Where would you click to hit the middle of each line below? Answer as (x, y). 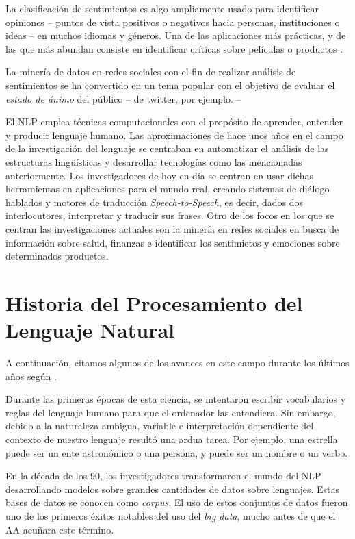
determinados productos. (57, 256)
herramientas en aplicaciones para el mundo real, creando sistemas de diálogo (168, 189)
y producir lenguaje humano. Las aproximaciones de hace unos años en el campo (174, 135)
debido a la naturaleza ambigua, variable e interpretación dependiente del (160, 426)
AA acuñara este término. (60, 529)
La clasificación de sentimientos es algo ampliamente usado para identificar (162, 8)
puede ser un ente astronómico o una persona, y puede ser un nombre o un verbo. (177, 452)
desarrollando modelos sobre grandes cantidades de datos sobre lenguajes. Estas (173, 489)
